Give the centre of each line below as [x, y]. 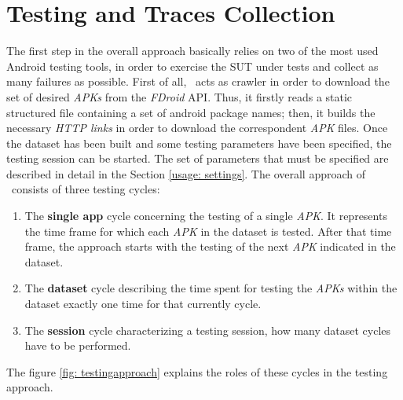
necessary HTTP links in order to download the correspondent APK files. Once [197, 128]
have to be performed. [78, 345]
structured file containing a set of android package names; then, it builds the [191, 112]
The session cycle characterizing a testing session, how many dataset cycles [208, 330]
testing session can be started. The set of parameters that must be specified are [198, 158]
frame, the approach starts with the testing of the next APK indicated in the [210, 246]
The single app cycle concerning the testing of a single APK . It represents [206, 216]
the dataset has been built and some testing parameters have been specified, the [199, 143]
